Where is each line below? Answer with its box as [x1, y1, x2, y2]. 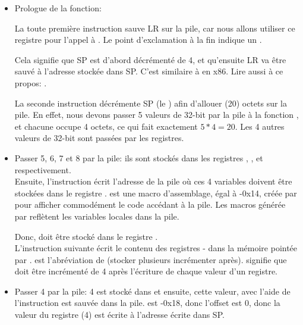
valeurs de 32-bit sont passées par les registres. [14, 132, 184, 144]
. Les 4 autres [235, 120, 285, 132]
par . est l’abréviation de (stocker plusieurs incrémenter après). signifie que [14, 253, 287, 265]
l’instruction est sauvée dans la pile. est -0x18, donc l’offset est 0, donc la [14, 296, 280, 309]
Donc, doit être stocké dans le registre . [14, 230, 158, 242]
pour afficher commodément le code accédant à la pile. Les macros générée [14, 198, 286, 211]
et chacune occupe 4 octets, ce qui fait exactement [14, 120, 198, 132]
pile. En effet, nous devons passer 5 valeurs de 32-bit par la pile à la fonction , [14, 108, 299, 121]
